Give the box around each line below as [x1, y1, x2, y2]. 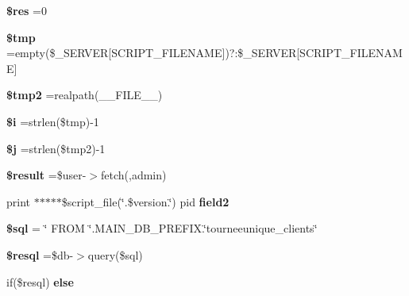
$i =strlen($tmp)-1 [6, 113, 99, 129]
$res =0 [6, 2, 47, 18]
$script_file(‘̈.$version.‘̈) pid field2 [61, 193, 230, 210]
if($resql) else [6, 273, 74, 290]
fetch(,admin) [100, 167, 167, 183]
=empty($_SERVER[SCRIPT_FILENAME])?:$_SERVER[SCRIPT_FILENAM [6, 44, 403, 61]
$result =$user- [6, 167, 87, 183]
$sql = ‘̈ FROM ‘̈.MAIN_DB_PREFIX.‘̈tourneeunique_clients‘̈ [6, 220, 318, 236]
